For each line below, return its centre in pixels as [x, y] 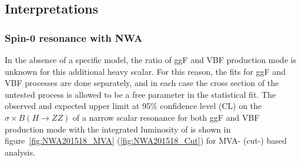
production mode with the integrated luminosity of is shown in [118, 129]
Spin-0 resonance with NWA [74, 37]
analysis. [20, 152]
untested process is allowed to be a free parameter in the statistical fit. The [141, 94]
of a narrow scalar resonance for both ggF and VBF [166, 117]
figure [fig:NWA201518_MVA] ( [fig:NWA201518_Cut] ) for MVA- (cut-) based [146, 140]
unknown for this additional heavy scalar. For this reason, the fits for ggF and [145, 71]
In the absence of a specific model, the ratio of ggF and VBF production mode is [150, 59]
